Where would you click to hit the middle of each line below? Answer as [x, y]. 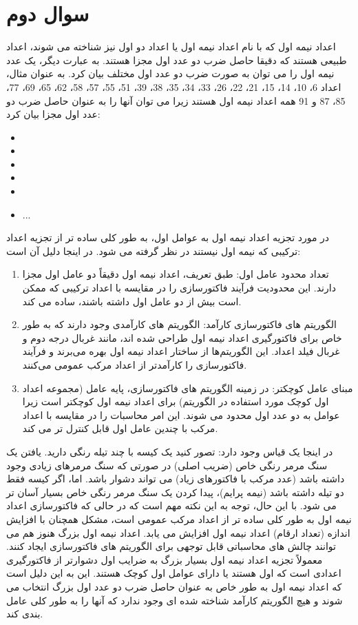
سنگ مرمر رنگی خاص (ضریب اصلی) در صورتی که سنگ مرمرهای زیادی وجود [167, 465]
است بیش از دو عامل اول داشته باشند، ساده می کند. [132, 301]
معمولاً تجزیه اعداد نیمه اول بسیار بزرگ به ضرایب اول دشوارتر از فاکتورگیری [165, 559]
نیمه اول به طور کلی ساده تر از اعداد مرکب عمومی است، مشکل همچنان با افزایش [179, 519]
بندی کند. [25, 614]
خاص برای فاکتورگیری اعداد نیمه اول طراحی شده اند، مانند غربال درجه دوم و [182, 337]
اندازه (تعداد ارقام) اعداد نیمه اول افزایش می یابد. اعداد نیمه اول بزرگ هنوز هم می [178, 532]
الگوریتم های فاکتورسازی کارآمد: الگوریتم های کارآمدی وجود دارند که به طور [179, 324]
